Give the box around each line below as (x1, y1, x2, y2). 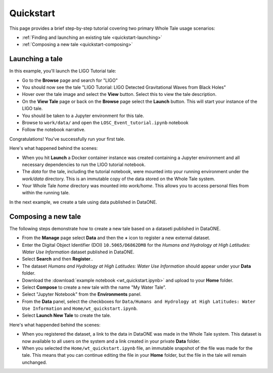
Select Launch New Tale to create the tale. (22, 312, 111, 318)
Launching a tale (9, 55, 63, 63)
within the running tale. (22, 190, 70, 196)
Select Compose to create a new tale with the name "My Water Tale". (22, 284, 166, 290)
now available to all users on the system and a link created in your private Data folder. (22, 338, 201, 344)
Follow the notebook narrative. (22, 127, 86, 133)
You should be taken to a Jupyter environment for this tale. (22, 113, 144, 119)
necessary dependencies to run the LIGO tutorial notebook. (22, 162, 146, 168)
